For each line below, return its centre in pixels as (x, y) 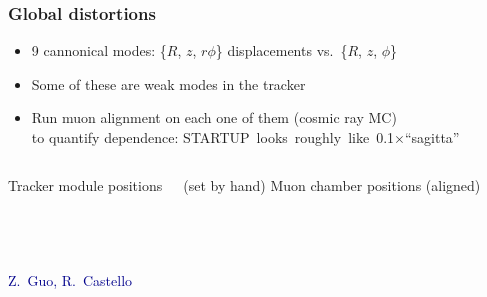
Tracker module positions (85, 184)
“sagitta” (432, 137)
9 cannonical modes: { (99, 50)
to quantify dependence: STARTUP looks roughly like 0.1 (213, 137)
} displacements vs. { (281, 50)
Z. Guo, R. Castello (70, 279)
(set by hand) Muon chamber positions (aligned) (332, 184)
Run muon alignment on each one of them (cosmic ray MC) (214, 117)
